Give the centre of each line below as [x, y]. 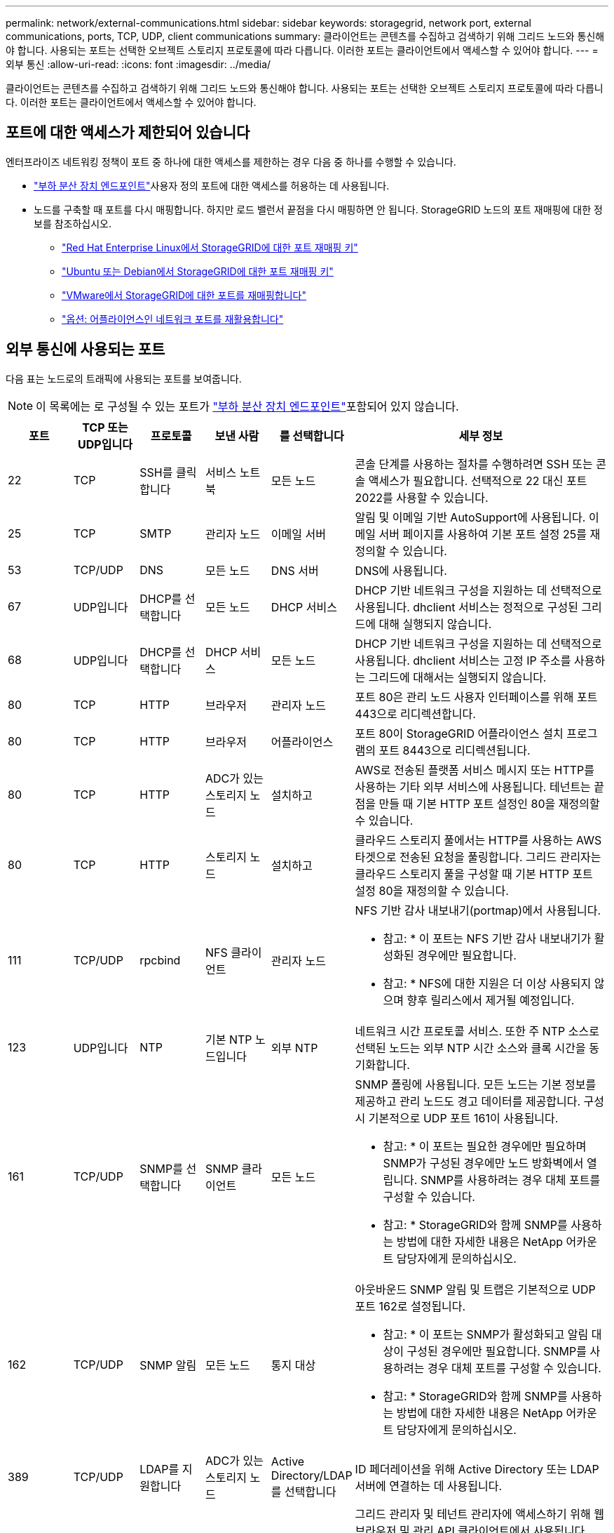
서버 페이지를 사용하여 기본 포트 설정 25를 [483, 534]
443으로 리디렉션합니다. [415, 714]
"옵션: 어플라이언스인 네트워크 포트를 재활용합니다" [173, 319]
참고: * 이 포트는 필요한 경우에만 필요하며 [485, 1146]
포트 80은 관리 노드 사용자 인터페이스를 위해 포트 [476, 697]
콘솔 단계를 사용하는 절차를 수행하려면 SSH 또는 [474, 464]
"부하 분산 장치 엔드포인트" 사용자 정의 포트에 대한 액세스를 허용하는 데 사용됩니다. [212, 185]
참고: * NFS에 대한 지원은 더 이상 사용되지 [487, 983]
